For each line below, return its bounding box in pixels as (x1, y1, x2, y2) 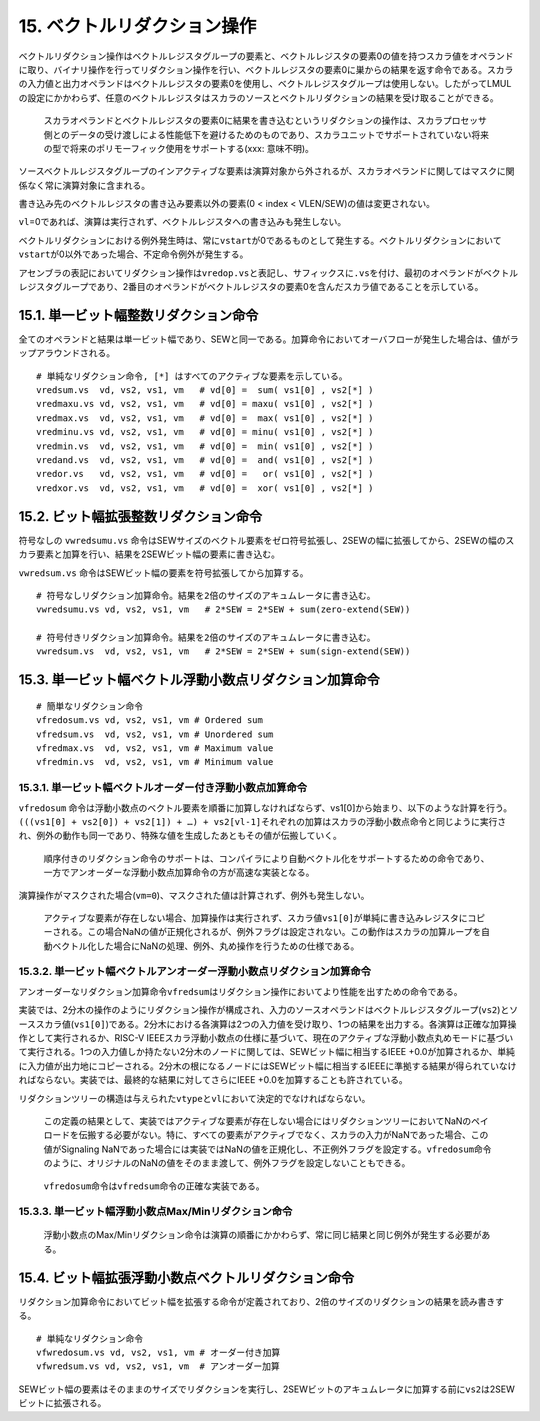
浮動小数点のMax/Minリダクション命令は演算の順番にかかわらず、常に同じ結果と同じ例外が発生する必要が (43, 1229, 482, 1241)
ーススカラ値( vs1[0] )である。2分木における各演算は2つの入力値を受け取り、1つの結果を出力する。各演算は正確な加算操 (18, 1018, 517, 1030)
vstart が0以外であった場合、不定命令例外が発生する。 (18, 248, 249, 260)
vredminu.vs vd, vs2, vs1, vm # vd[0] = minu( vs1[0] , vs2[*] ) (36, 426, 374, 438)
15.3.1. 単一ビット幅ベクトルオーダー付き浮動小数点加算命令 (18, 781, 308, 795)
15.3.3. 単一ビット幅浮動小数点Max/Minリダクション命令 (18, 1205, 293, 1219)
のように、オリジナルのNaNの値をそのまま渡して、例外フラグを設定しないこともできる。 (43, 1157, 411, 1169)
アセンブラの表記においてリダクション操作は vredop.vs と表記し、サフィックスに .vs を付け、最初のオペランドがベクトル (18, 266, 519, 279)
